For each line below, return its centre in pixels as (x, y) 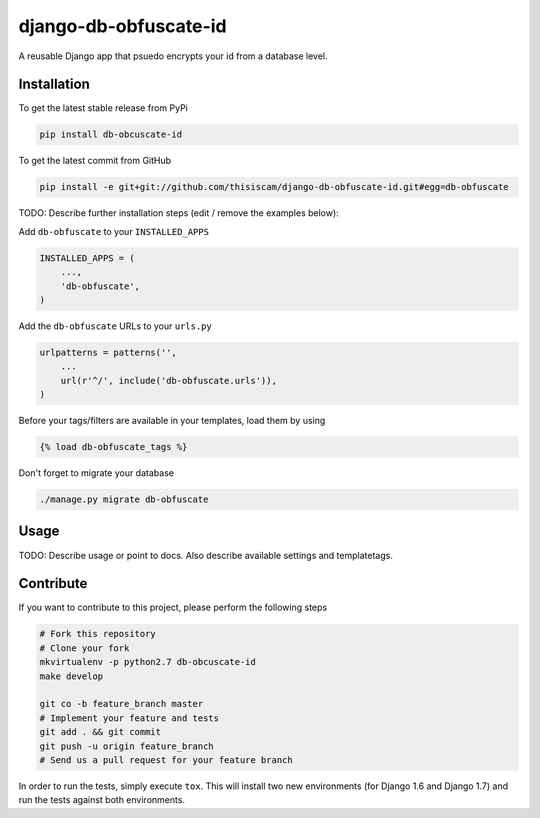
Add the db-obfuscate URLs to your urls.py (115, 326)
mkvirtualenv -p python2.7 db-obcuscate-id (148, 662)
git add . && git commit (100, 732)
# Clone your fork (84, 648)
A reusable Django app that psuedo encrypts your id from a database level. (173, 56)
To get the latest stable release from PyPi (103, 108)
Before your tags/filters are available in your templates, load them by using (172, 421)
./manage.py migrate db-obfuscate (124, 499)
